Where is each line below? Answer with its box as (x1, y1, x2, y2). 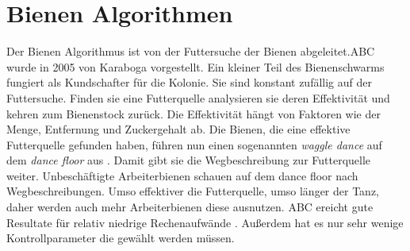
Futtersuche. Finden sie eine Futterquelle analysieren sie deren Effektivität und (6, 89, 390, 106)
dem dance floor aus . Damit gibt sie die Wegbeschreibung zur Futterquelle (6, 152, 371, 168)
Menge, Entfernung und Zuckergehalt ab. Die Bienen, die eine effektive (6, 121, 351, 137)
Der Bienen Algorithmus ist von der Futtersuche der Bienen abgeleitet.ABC (6, 43, 375, 60)
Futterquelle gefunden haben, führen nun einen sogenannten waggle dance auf (6, 136, 382, 153)
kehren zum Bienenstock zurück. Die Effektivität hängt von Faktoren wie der (6, 105, 381, 122)
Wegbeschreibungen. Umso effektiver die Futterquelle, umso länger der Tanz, (6, 183, 380, 199)
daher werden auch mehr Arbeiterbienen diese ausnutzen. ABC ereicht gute (6, 199, 374, 215)
